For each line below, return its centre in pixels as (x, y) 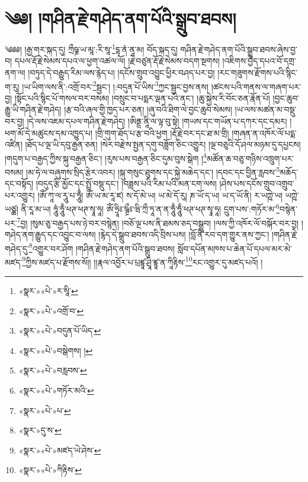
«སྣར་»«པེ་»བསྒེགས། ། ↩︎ (56, 350)
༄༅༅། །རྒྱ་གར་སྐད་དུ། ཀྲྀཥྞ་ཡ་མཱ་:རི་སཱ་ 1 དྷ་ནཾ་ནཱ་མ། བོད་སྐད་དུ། (91, 48)
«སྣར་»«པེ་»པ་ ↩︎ (45, 410)
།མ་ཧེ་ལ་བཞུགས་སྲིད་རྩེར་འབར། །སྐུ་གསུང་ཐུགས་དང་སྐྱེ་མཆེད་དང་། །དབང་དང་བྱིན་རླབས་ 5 (153, 171)
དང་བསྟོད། (19, 183)
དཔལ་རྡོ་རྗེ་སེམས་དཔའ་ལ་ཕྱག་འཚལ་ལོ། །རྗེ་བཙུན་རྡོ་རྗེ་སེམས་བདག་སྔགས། (117, 61)
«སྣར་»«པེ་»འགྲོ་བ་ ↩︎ (51, 310)
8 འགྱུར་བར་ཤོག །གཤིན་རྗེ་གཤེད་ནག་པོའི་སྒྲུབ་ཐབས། (102, 247)
